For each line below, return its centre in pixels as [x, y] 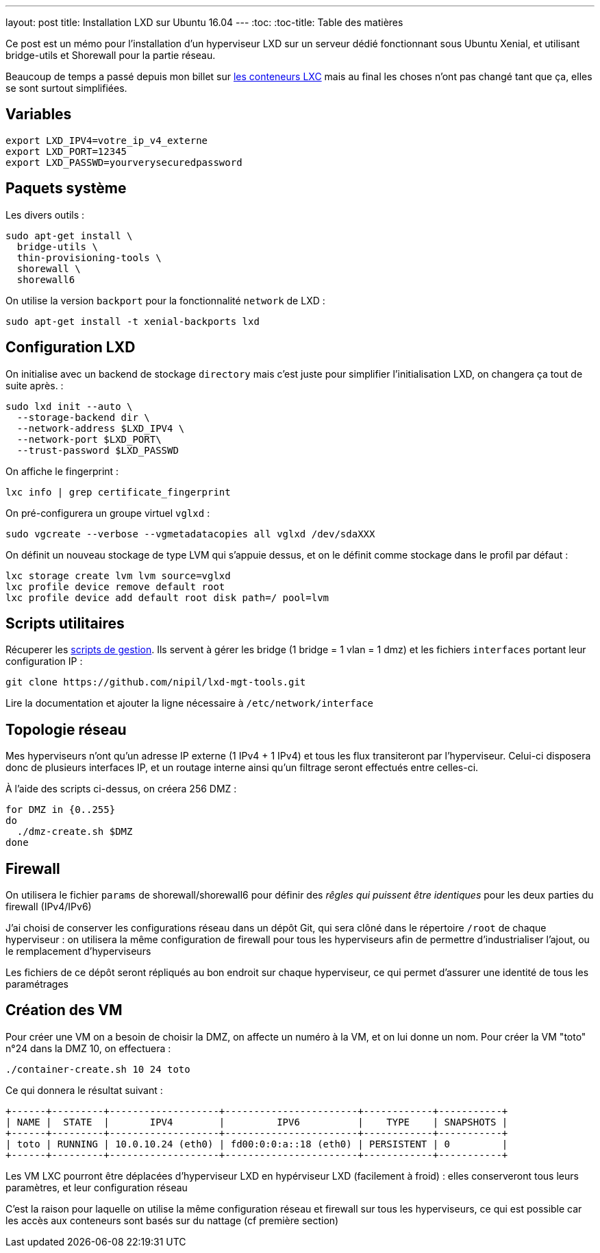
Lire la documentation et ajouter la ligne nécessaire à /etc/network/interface [190, 703]
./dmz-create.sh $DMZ [75, 832]
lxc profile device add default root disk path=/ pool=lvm [167, 597]
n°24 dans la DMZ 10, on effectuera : [88, 1048]
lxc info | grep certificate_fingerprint [118, 492]
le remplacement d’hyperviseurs [78, 951]
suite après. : [35, 385]
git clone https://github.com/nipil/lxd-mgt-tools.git [156, 682]
